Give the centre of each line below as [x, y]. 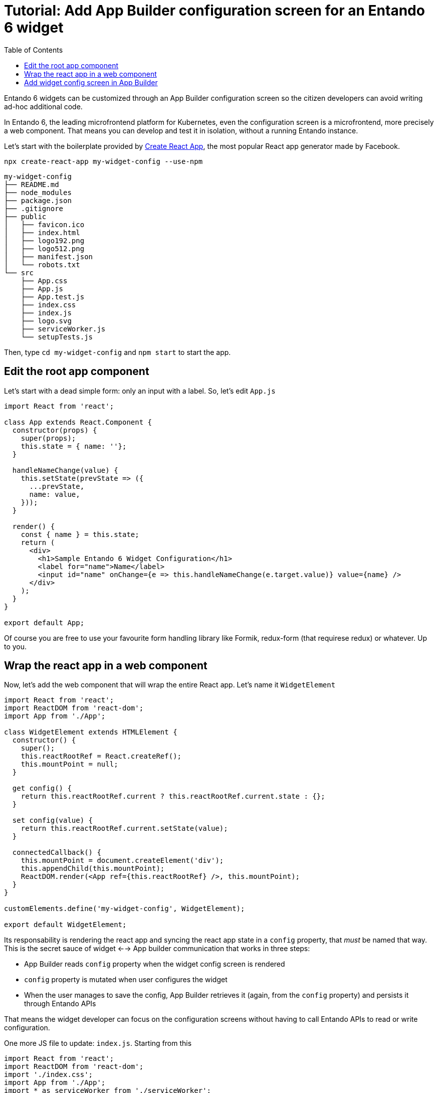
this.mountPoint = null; [69, 764]
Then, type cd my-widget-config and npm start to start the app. [118, 352]
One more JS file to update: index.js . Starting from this [98, 1043]
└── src [19, 272]
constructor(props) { [55, 430]
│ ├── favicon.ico [44, 224]
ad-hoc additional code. [43, 106]
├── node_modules [38, 192]
